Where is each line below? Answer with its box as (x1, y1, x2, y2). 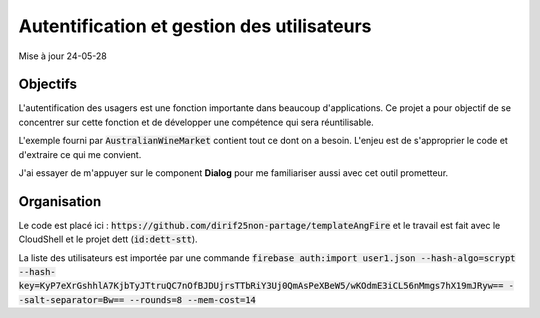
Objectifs (18, 76, 78, 93)
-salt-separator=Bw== (18, 294, 125, 305)
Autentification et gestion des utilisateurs (18, 15, 372, 37)
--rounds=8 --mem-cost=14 (129, 294, 257, 305)
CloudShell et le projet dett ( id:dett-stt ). (18, 233, 199, 245)
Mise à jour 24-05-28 (18, 50, 107, 62)
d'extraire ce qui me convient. (18, 148, 142, 160)
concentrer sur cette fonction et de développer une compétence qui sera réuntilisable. (18, 116, 374, 128)
